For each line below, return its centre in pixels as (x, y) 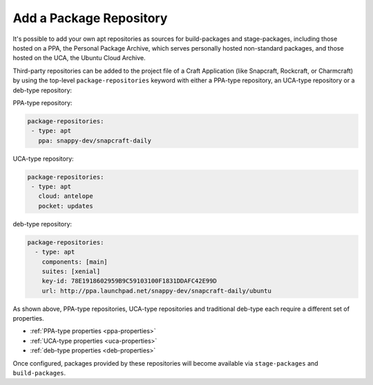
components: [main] (75, 262)
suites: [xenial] (71, 271)
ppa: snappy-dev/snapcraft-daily (95, 141)
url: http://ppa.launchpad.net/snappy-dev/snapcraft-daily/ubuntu (157, 290)
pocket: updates (66, 206)
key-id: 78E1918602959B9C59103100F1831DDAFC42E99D (129, 281)
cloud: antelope (66, 196)
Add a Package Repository (90, 18)
